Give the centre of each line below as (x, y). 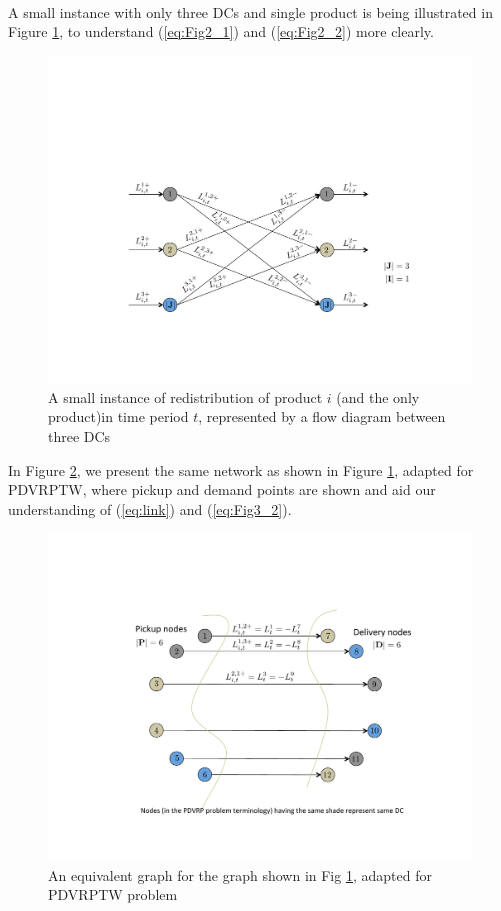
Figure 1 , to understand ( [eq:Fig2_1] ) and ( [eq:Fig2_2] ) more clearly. (221, 31)
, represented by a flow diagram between (322, 416)
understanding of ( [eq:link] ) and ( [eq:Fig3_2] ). (150, 508)
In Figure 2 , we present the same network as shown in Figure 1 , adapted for (241, 469)
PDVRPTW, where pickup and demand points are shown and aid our (222, 489)
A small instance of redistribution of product (185, 396)
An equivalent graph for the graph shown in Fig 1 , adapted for (240, 874)
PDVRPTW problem (113, 894)
